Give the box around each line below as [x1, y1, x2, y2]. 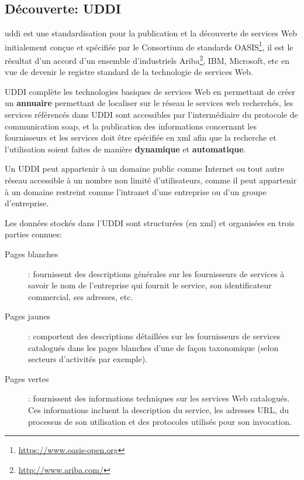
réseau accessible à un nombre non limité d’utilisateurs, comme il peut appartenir [5, 174, 297, 186]
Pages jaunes [5, 310, 51, 322]
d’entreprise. [5, 197, 49, 209]
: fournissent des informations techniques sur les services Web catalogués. [28, 392, 290, 404]
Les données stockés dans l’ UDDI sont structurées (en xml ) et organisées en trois [5, 216, 295, 229]
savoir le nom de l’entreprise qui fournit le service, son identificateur [28, 279, 272, 291]
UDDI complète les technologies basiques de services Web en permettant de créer [5, 85, 295, 97]
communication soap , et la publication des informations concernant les [5, 120, 257, 132]
